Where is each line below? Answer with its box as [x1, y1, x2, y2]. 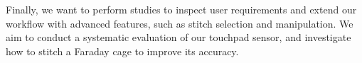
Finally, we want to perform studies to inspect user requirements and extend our [6, 2, 357, 16]
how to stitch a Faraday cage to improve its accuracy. [6, 43, 239, 58]
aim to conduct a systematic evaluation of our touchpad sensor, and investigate [6, 30, 351, 45]
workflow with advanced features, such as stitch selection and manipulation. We [6, 16, 353, 30]
